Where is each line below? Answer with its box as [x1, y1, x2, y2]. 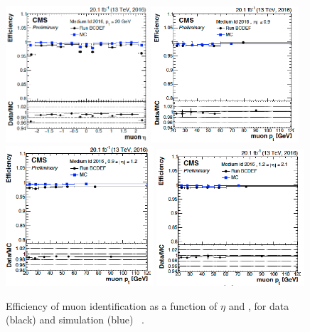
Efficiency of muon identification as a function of [6, 298, 218, 313]
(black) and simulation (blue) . [6, 312, 144, 327]
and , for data [228, 298, 289, 313]
